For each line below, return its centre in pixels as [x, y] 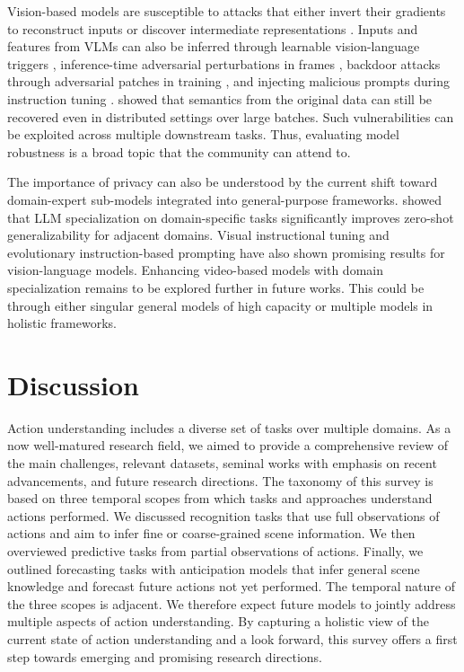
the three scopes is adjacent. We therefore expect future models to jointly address [232, 603]
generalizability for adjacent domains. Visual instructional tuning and [198, 235]
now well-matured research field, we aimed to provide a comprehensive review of [228, 445]
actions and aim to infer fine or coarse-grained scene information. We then [211, 533]
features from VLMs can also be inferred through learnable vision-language [214, 46]
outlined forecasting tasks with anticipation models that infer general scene [214, 568]
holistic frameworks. [62, 323]
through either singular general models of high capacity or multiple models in [220, 305]
